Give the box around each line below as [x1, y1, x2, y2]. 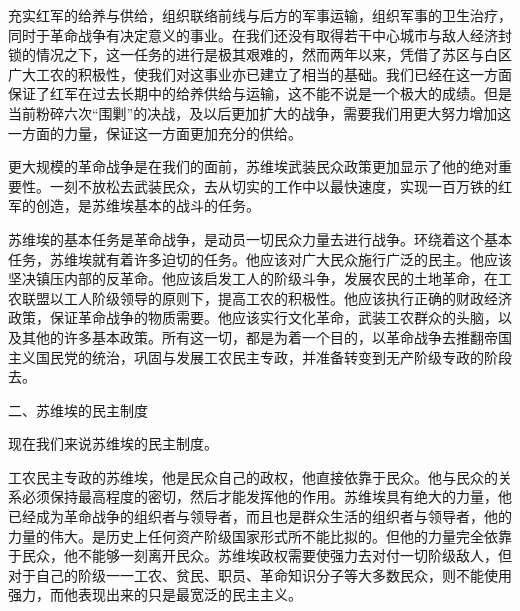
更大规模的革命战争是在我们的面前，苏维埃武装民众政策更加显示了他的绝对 [8, 156, 498, 177]
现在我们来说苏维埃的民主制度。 [8, 433, 218, 454]
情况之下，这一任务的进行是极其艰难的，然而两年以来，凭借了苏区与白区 [35, 44, 512, 65]
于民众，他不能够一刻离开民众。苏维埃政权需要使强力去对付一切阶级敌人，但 [8, 545, 512, 566]
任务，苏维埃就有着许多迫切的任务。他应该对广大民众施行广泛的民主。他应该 [8, 248, 512, 269]
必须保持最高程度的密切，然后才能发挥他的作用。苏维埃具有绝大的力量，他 [21, 486, 512, 507]
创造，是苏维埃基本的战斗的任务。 [35, 195, 260, 216]
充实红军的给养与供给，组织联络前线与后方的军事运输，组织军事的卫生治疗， [8, 5, 512, 25]
